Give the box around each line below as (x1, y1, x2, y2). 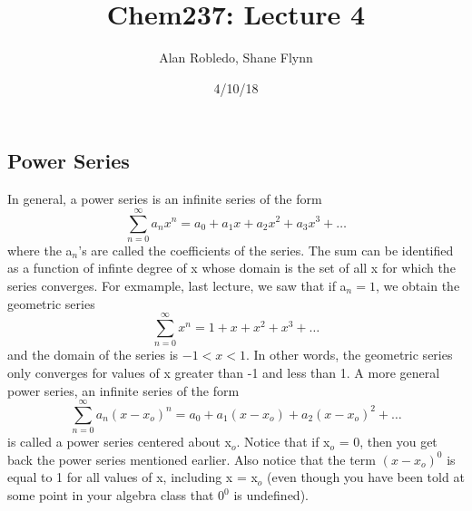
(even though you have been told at (267, 468, 465, 487)
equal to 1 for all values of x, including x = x (7, 468, 258, 487)
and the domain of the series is (7, 345, 179, 364)
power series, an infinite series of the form (7, 381, 240, 400)
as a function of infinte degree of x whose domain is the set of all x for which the (7, 258, 456, 277)
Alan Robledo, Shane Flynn (159, 48, 313, 67)
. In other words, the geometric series (246, 345, 453, 364)
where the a (7, 240, 73, 259)
